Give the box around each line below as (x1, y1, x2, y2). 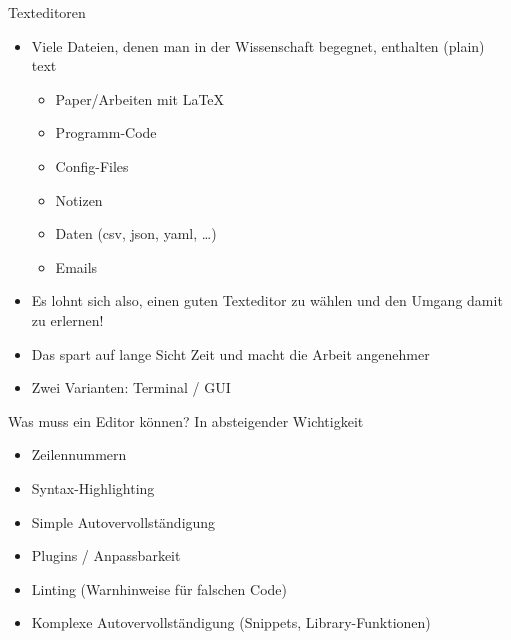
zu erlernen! (31, 309, 104, 330)
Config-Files (55, 155, 129, 176)
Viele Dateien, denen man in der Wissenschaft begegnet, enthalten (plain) (31, 35, 485, 56)
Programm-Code (55, 122, 157, 143)
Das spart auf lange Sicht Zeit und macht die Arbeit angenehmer (31, 343, 430, 364)
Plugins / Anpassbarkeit (31, 545, 181, 566)
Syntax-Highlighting (31, 477, 155, 498)
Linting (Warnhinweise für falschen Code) (31, 578, 287, 599)
